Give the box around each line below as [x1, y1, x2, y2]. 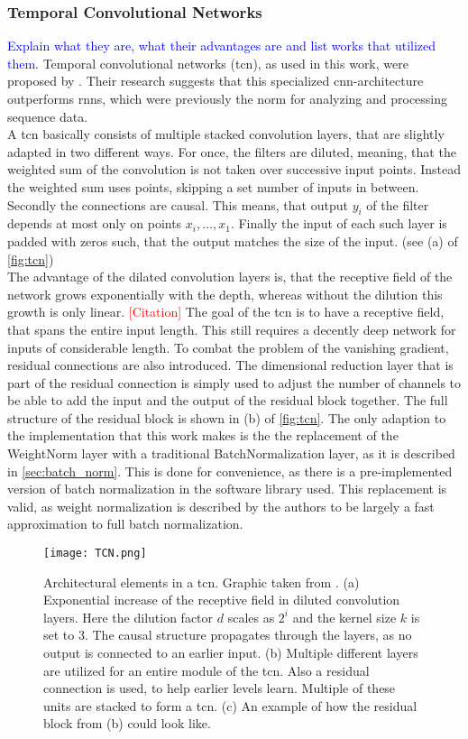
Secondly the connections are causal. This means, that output [7, 195, 348, 214]
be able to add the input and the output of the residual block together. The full [7, 391, 448, 410]
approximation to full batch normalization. [7, 514, 243, 533]
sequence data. [7, 106, 88, 125]
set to [43, 625, 75, 644]
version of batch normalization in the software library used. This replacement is [7, 479, 447, 498]
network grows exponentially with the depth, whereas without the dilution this [7, 284, 443, 303]
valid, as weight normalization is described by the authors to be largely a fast [7, 496, 435, 515]
